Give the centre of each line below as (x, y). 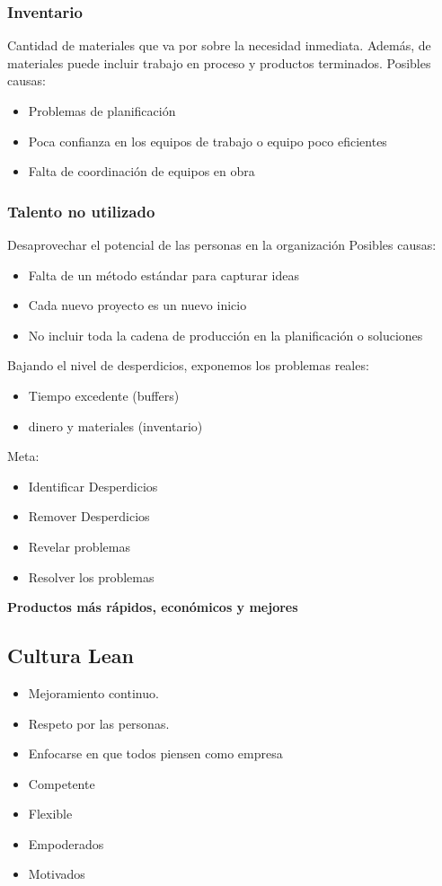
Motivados (57, 874)
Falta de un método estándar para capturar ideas (164, 275)
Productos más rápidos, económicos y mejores (153, 607)
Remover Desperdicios (89, 516)
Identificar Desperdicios (93, 486)
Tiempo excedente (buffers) (104, 395)
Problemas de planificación (102, 111)
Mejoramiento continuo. (93, 692)
